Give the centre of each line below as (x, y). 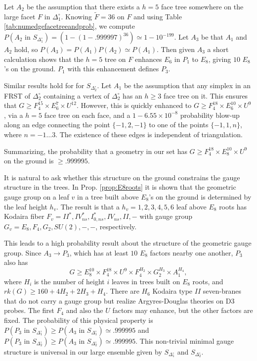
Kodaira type (172, 291)
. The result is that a (88, 206)
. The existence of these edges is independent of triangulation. (149, 134)
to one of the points (179, 125)
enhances (148, 59)
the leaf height (26, 206)
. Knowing (77, 16)
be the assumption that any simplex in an (187, 85)
